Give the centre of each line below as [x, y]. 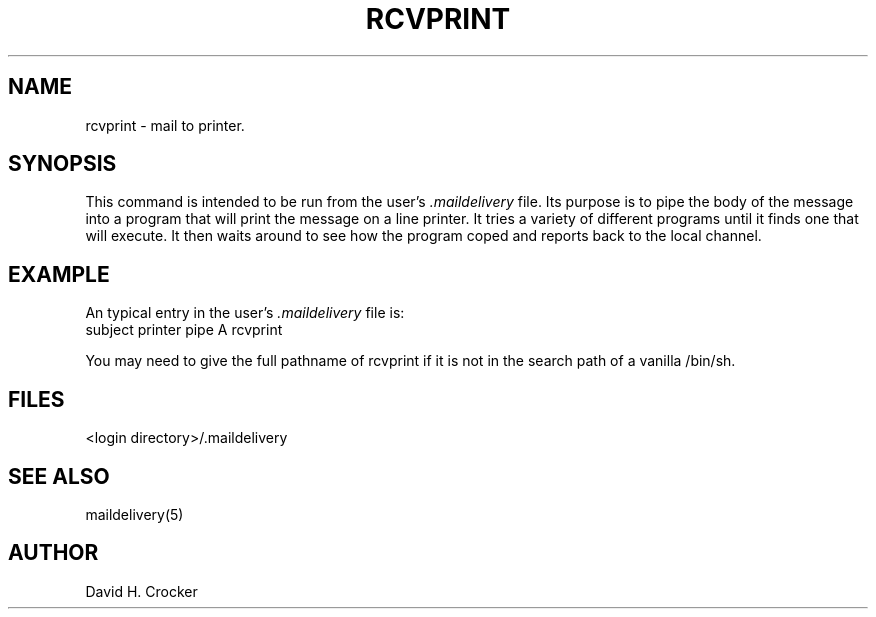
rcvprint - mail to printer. [165, 125]
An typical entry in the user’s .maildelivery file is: [245, 313]
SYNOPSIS [62, 164]
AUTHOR [53, 553]
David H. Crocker [141, 591]
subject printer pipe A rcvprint [184, 330]
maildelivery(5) [134, 514]
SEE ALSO [59, 476]
